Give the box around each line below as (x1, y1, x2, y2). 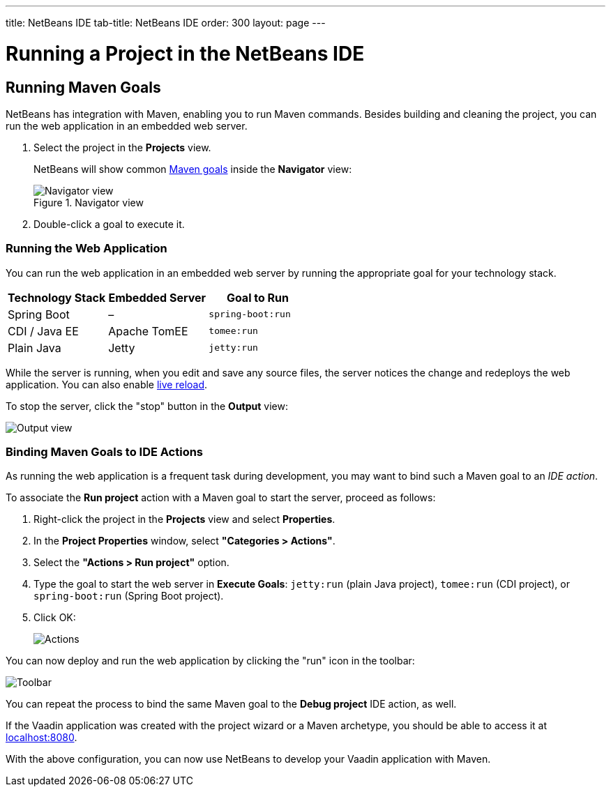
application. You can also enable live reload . (6, 378, 208, 390)
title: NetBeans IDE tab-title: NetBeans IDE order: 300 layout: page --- (6, 17, 326, 29)
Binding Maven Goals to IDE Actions (6, 445, 204, 459)
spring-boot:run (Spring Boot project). (33, 590, 224, 602)
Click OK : (33, 611, 76, 624)
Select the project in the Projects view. (33, 141, 211, 153)
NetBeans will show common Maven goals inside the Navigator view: (33, 162, 352, 175)
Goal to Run (226, 290, 289, 305)
